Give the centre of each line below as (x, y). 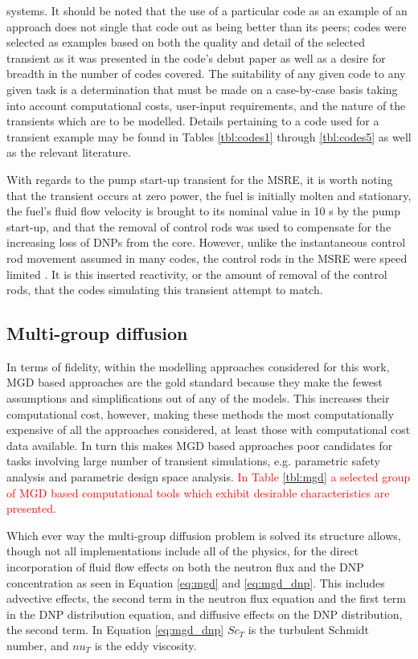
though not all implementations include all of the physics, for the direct (182, 551)
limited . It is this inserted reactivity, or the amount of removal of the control (197, 274)
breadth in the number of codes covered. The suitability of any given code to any (206, 74)
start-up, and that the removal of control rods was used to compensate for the (199, 226)
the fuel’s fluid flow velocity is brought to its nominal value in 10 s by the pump (203, 211)
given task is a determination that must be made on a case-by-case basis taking (202, 89)
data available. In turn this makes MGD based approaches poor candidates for (200, 445)
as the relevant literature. (69, 152)
